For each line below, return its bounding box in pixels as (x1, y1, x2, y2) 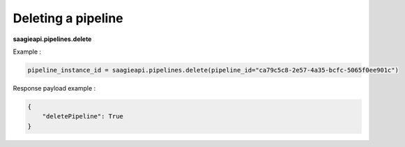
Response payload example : (13, 84, 96, 92)
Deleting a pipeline (13, 10, 123, 26)
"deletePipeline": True (42, 112, 123, 121)
